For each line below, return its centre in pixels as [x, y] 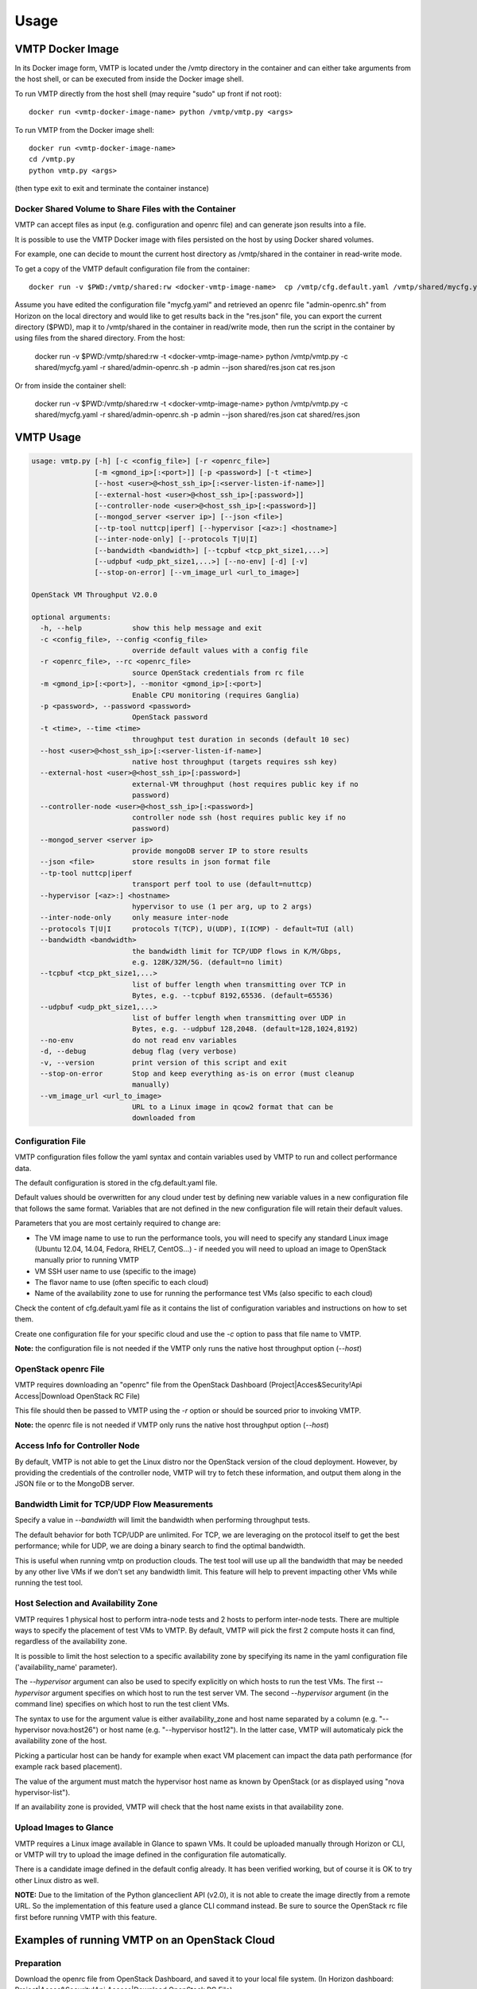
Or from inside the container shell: [70, 385]
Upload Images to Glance [64, 1827]
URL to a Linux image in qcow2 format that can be [233, 1107]
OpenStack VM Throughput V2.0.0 [95, 595]
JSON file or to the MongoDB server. [75, 1484]
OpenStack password [170, 717]
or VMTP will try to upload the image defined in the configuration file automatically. [151, 1855]
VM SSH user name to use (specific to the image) [115, 1271]
